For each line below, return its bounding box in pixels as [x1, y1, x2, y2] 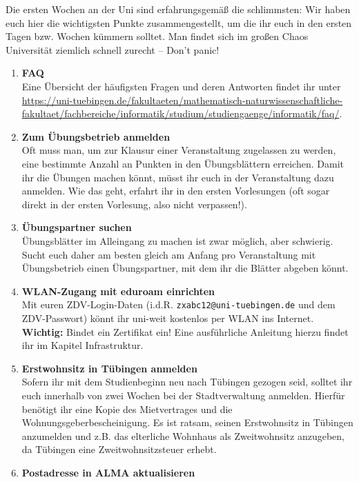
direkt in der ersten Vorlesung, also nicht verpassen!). [21, 197, 247, 211]
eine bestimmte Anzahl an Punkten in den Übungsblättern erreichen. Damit [21, 156, 344, 170]
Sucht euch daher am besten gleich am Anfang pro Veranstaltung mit [21, 247, 316, 261]
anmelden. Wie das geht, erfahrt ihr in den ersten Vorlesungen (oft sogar [21, 183, 330, 198]
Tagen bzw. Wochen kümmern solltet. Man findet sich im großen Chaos [6, 29, 309, 43]
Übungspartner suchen [21, 220, 132, 234]
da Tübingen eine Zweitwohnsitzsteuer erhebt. [21, 442, 217, 456]
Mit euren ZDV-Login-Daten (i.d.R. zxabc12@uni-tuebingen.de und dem [21, 297, 336, 312]
